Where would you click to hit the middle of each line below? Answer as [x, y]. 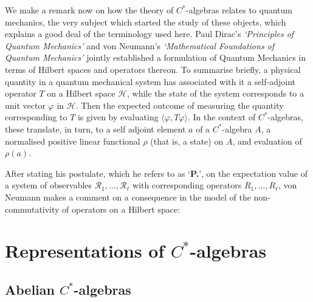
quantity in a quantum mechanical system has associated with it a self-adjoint [150, 81]
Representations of [85, 251]
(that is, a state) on [187, 141]
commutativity [32, 209]
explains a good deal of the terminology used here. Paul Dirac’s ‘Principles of [150, 34]
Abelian [30, 289]
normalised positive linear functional [73, 141]
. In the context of [222, 117]
